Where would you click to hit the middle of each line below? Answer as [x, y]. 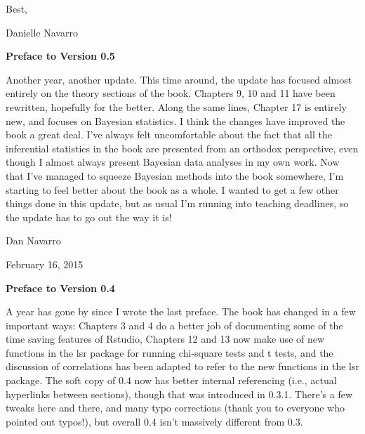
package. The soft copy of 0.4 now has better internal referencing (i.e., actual [171, 380]
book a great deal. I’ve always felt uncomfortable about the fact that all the [169, 134]
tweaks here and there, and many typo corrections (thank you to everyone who [175, 408]
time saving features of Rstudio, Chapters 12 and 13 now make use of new [165, 339]
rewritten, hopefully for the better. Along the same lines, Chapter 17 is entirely [176, 106]
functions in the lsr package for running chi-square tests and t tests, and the [170, 352]
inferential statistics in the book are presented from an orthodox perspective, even [182, 148]
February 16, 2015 [45, 264]
